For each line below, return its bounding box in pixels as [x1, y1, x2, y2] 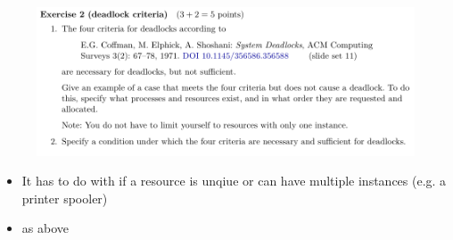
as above [21, 219, 69, 237]
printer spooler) [21, 188, 108, 207]
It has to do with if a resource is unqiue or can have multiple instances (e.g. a [21, 171, 447, 190]
